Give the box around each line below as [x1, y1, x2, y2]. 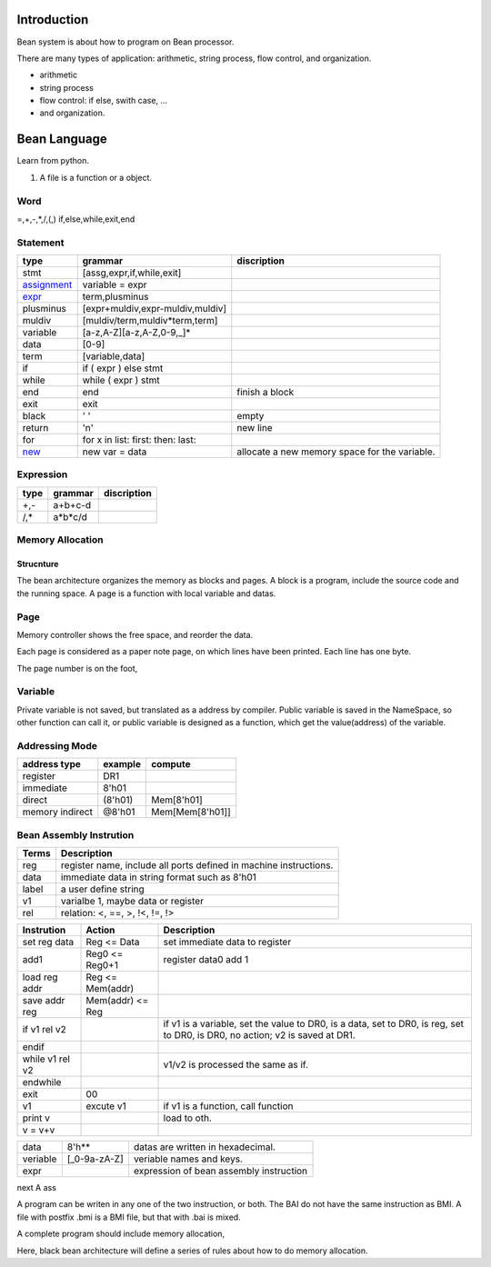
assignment [22, 278, 73, 291]
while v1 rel [22, 1053, 70, 1065]
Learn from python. [16, 155, 90, 166]
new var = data [82, 445, 147, 458]
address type [22, 758, 82, 771]
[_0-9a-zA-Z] [66, 1152, 124, 1165]
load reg [22, 971, 58, 983]
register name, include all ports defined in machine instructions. [60, 859, 334, 872]
